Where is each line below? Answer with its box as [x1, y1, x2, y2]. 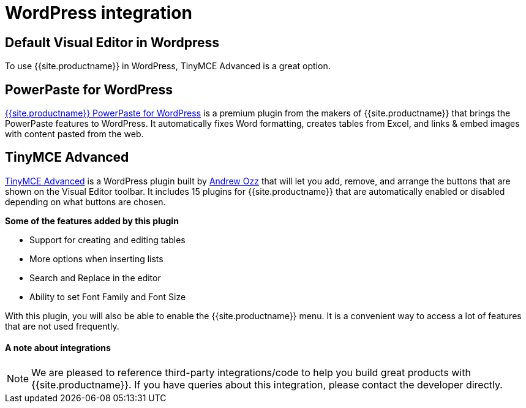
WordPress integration [5, 2, 192, 23]
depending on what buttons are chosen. [5, 196, 166, 207]
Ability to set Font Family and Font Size [29, 291, 186, 302]
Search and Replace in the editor [29, 272, 161, 283]
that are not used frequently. [5, 320, 119, 331]
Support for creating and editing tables [29, 234, 186, 245]
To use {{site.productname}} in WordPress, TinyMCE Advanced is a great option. [5, 61, 331, 72]
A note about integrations [5, 342, 111, 353]
